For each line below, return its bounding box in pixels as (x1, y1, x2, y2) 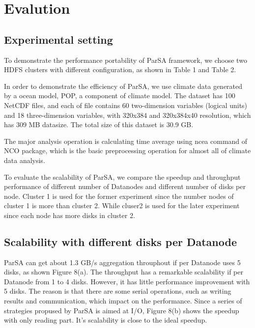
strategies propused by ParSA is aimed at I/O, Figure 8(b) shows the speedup (4, 305, 239, 315)
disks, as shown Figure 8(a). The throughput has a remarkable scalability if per (4, 267, 243, 277)
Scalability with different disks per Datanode (4, 234, 237, 249)
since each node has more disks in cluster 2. (4, 210, 135, 220)
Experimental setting (4, 31, 113, 47)
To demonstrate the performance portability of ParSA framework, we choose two (4, 55, 247, 65)
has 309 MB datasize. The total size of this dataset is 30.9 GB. (4, 119, 194, 130)
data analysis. (4, 155, 45, 165)
